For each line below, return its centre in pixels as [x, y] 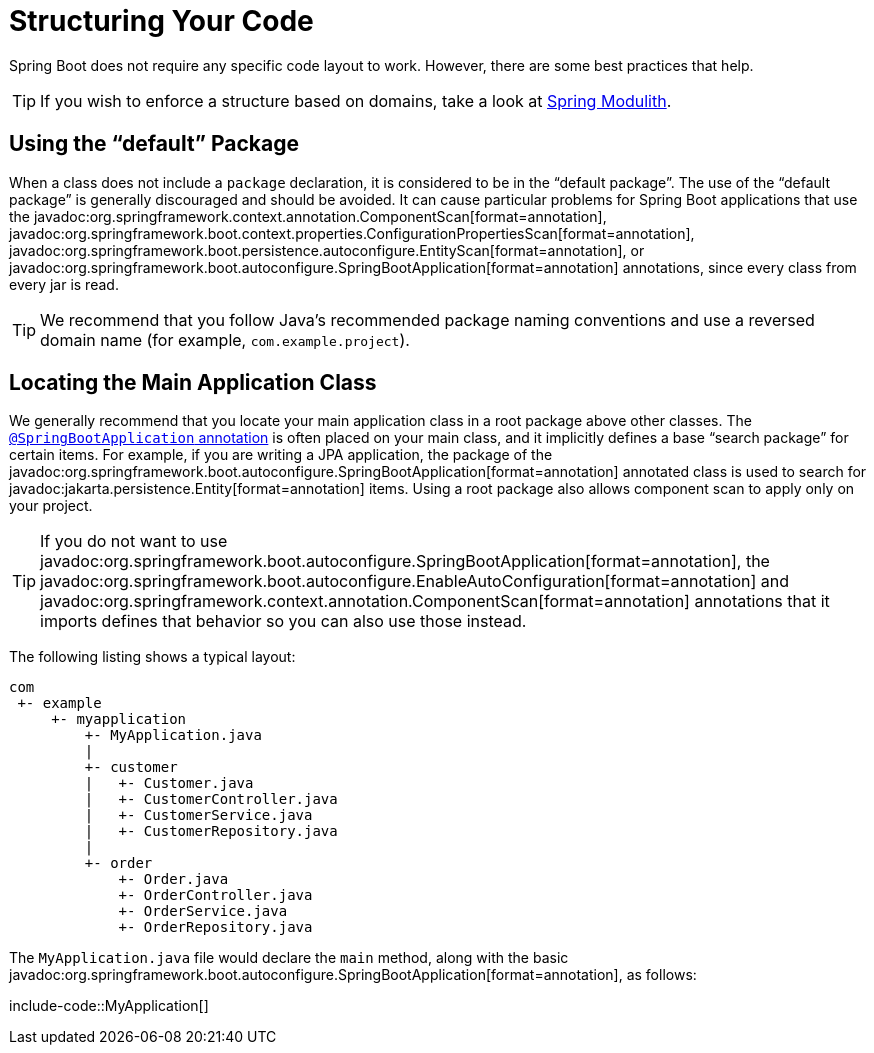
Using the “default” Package [154, 144]
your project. [51, 506]
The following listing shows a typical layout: [152, 657]
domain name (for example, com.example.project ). [225, 339]
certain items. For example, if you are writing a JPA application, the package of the [281, 455]
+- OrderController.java [215, 895]
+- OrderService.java [203, 911]
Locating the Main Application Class [193, 383]
